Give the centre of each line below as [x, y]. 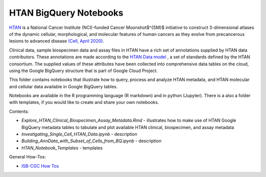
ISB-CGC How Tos [40, 166]
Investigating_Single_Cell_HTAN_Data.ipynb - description [79, 134]
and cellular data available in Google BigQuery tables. [63, 86]
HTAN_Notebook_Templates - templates [62, 148]
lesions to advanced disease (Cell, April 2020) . [57, 41]
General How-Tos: [28, 157]
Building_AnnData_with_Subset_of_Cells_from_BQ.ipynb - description [92, 141]
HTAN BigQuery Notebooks [66, 13]
